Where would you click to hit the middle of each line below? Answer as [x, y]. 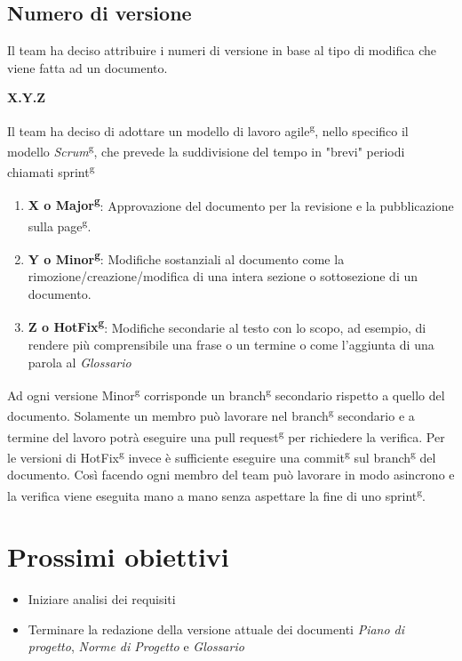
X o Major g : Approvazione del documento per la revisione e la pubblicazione [241, 204]
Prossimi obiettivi [118, 556]
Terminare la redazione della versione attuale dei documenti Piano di [216, 629]
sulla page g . [60, 224]
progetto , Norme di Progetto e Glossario [136, 646]
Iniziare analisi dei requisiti [102, 599]
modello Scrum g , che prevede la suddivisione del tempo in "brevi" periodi [206, 150]
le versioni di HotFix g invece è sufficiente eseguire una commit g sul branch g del [222, 455]
